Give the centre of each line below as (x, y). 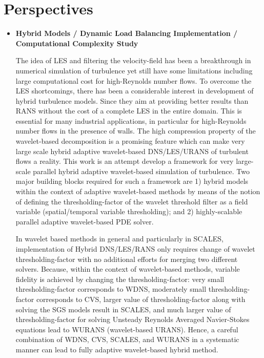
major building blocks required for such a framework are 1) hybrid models (132, 181)
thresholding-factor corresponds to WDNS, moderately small (111, 289)
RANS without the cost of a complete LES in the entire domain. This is (129, 111)
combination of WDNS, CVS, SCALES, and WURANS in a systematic (127, 339)
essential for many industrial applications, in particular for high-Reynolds (131, 120)
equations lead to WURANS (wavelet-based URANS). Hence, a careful (127, 329)
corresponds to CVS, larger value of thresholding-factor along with (141, 299)
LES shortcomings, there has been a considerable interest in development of (135, 91)
